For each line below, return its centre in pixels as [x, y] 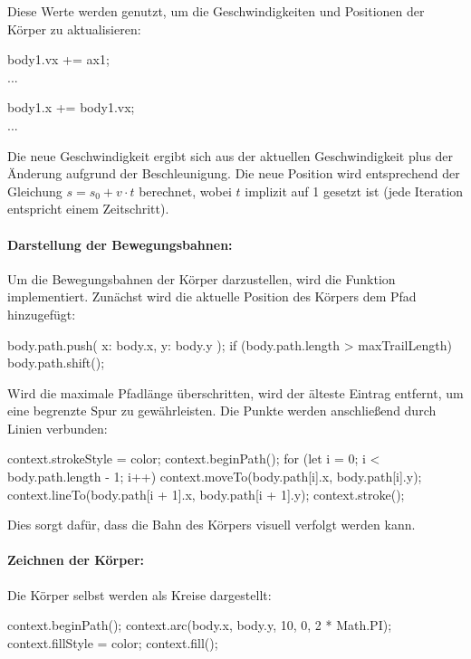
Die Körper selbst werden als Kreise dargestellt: [139, 594]
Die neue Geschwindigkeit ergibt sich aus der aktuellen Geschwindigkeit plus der [231, 155]
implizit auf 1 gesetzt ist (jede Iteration [354, 191]
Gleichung [35, 191]
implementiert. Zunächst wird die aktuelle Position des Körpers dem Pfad [212, 296]
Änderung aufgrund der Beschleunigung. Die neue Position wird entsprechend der [234, 173]
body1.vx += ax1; [58, 59]
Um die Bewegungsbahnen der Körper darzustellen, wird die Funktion [202, 278]
